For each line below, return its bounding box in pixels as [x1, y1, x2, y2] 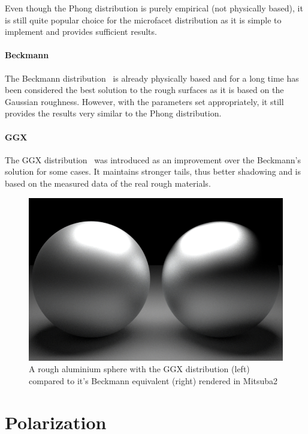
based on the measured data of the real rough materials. [5, 176, 211, 189]
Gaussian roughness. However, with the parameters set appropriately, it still [5, 95, 284, 107]
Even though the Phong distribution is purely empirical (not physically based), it [5, 2, 303, 14]
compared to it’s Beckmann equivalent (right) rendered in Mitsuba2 [29, 375, 278, 387]
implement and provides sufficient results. [5, 25, 157, 38]
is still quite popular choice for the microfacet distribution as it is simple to [5, 13, 282, 26]
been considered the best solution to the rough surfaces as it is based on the [5, 83, 284, 96]
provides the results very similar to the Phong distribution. [5, 107, 222, 119]
